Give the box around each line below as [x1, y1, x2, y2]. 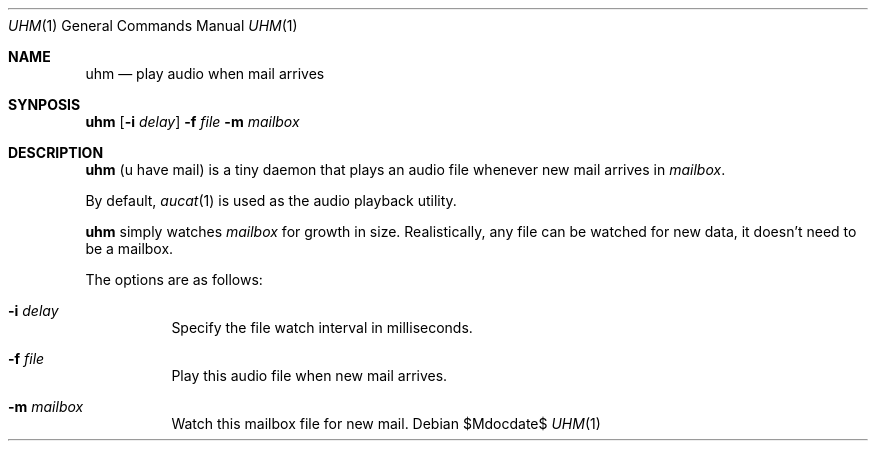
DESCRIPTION [8, 144, 104, 161]
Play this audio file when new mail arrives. [171, 367, 448, 384]
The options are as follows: [85, 271, 263, 288]
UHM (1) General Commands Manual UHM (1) [8, 17, 298, 34]
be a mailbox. [85, 240, 174, 257]
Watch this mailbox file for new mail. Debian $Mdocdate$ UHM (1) [171, 415, 601, 432]
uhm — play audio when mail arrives [85, 65, 325, 82]
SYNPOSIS [8, 96, 81, 113]
